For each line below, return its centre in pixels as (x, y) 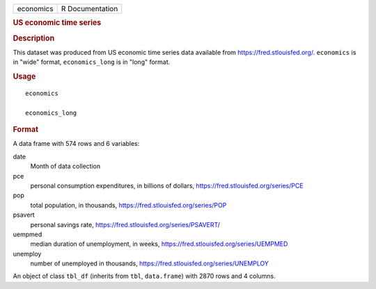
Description (34, 38)
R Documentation (89, 9)
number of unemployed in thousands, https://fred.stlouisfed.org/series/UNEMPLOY (150, 263)
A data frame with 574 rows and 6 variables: (76, 144)
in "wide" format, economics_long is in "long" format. (92, 62)
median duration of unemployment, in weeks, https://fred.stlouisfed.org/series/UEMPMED (159, 244)
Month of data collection (65, 166)
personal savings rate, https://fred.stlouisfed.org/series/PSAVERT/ (125, 224)
